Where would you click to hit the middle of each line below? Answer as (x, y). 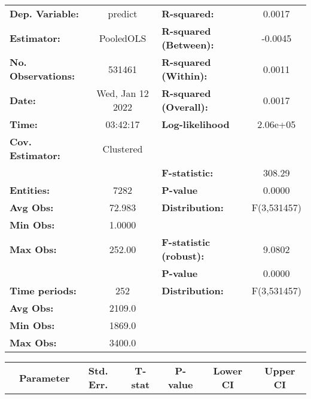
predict (123, 13)
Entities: (30, 190)
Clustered (123, 148)
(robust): (183, 256)
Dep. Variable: (44, 13)
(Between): (188, 45)
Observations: (42, 76)
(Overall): (185, 107)
